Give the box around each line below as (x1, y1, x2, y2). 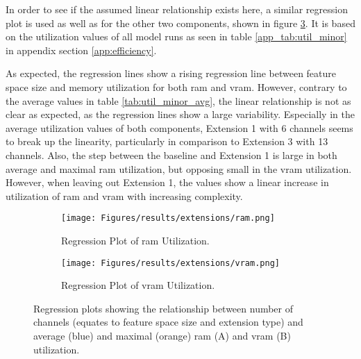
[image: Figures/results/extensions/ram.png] (61, 213, 275, 224)
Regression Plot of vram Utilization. (61, 278, 215, 292)
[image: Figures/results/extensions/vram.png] (61, 258, 280, 268)
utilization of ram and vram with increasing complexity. (6, 188, 243, 203)
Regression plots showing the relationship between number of (33, 301, 294, 315)
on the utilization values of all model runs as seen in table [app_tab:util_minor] (6, 29, 347, 44)
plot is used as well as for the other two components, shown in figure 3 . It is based (6, 15, 355, 30)
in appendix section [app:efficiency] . (6, 42, 157, 57)
